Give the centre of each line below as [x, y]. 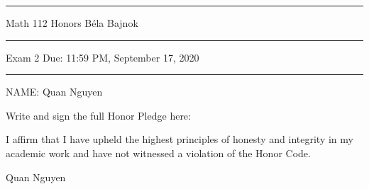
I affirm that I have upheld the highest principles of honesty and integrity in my [180, 139]
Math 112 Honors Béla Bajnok [72, 23]
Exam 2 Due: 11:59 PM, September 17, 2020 [103, 57]
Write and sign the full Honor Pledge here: [98, 115]
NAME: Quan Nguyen [54, 92]
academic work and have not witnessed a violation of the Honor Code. [158, 153]
